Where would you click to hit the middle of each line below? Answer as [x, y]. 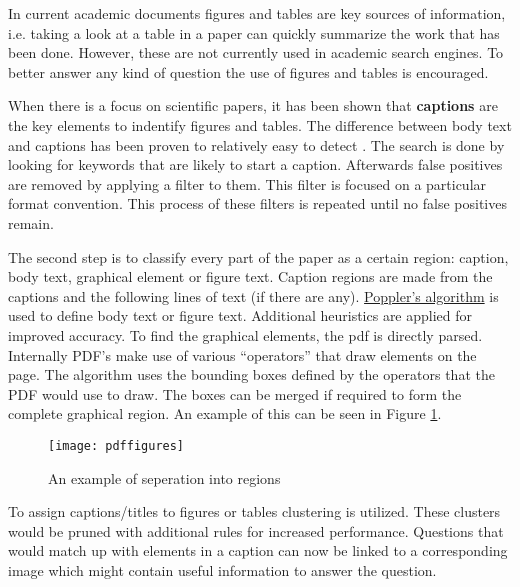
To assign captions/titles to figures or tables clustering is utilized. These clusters [254, 511]
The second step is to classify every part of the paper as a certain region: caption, [258, 256]
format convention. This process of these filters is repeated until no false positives [257, 203]
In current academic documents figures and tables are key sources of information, [257, 13]
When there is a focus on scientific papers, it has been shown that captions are [253, 105]
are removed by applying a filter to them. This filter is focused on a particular [247, 183]
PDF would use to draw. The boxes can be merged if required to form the [235, 393]
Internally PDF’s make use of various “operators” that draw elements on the [242, 354]
